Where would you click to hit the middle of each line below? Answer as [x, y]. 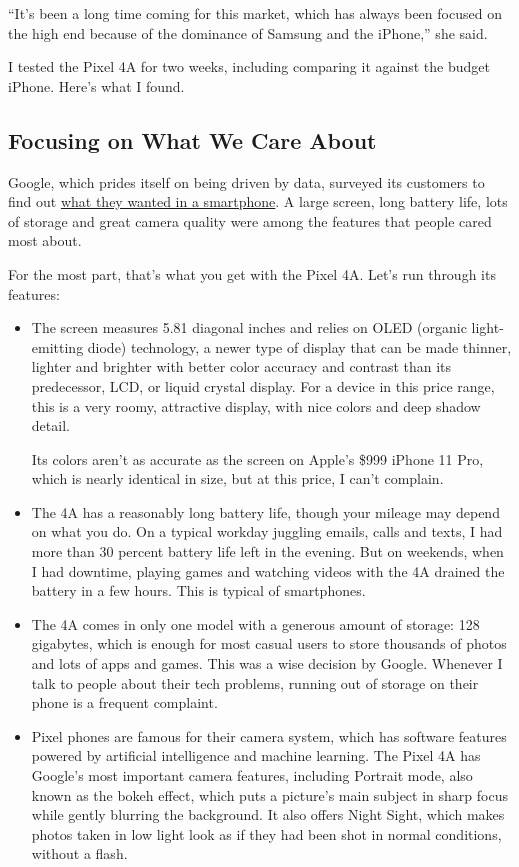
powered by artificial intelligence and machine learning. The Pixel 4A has [256, 755]
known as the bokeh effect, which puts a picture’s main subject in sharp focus [269, 794]
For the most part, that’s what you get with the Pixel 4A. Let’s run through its [252, 273]
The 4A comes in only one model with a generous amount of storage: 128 [255, 623]
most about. [45, 240]
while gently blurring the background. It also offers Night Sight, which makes [268, 814]
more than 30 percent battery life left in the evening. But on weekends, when [267, 551]
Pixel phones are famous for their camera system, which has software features [269, 735]
